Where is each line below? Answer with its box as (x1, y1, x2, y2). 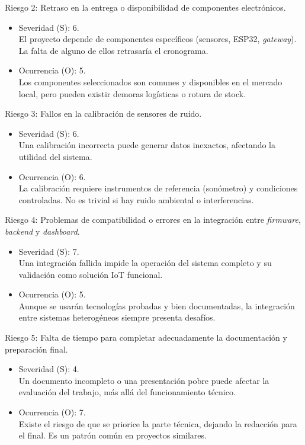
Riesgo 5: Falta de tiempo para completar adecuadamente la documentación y (5, 331, 287, 344)
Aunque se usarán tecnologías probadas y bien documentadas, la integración (18, 299, 295, 312)
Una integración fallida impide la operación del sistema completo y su (18, 257, 272, 269)
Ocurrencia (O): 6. (18, 170, 86, 183)
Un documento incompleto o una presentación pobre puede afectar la (18, 374, 269, 386)
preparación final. (5, 342, 68, 355)
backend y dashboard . (5, 225, 80, 237)
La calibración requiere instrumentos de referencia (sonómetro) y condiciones (18, 182, 298, 194)
